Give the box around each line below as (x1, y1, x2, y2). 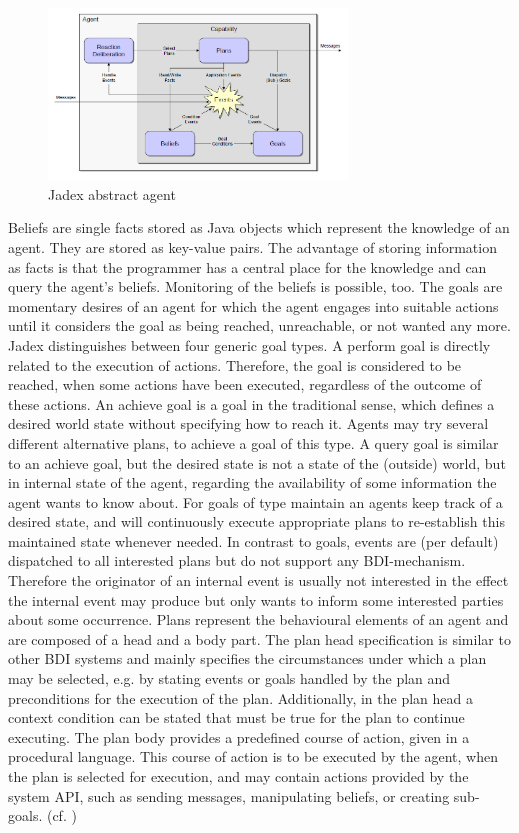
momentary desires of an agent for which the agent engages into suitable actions (8, 295, 499, 316)
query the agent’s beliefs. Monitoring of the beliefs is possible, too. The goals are (8, 276, 503, 297)
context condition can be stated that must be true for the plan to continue (8, 707, 465, 728)
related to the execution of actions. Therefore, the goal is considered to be (8, 354, 462, 375)
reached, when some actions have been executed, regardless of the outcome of (8, 374, 482, 395)
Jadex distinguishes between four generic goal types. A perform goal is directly (8, 334, 491, 355)
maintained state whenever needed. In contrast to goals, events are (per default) (8, 530, 499, 551)
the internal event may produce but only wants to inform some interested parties (8, 589, 504, 610)
